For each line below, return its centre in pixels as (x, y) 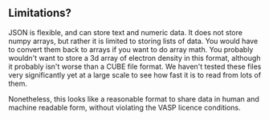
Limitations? (40, 13)
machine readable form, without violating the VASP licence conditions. (124, 107)
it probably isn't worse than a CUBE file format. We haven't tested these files (135, 66)
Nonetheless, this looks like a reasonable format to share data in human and (134, 98)
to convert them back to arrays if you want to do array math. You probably (131, 49)
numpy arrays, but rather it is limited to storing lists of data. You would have (133, 41)
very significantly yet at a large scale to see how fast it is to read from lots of (135, 74)
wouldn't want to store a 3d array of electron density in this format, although (134, 58)
